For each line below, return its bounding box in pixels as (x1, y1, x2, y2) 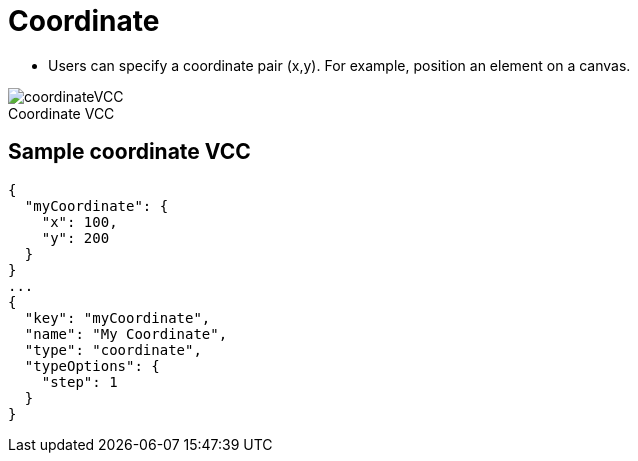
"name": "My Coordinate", (24, 325, 228, 342)
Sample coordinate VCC (8, 139, 251, 165)
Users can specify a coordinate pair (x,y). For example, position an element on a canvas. (48, 56, 631, 74)
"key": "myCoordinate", (24, 309, 211, 326)
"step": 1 (41, 373, 118, 390)
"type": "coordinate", (24, 341, 202, 358)
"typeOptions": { (24, 357, 160, 374)
